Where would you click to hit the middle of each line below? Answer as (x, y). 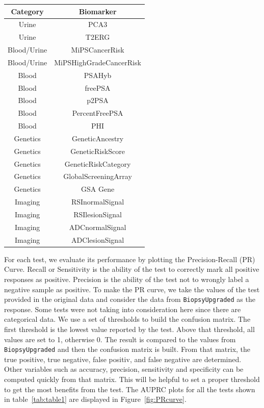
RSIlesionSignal (98, 214)
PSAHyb (98, 75)
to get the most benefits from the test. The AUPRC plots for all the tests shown (130, 389)
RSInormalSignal (98, 202)
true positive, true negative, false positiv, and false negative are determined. (123, 359)
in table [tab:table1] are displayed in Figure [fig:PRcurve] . (95, 399)
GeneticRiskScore (98, 151)
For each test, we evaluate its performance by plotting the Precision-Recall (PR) (130, 259)
